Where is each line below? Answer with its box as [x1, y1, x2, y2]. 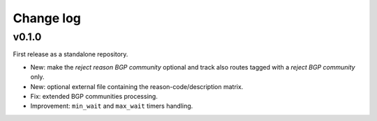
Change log [13, 10, 82, 26]
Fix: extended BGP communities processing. [30, 92, 158, 100]
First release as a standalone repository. [13, 50, 128, 58]
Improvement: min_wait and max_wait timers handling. [30, 102, 193, 111]
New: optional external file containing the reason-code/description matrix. [30, 82, 244, 90]
